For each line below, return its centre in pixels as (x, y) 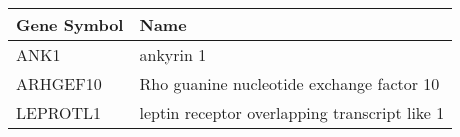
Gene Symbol (70, 24)
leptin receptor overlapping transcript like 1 (292, 112)
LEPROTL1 (59, 112)
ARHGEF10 (59, 83)
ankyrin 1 (173, 54)
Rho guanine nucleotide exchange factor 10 (289, 83)
